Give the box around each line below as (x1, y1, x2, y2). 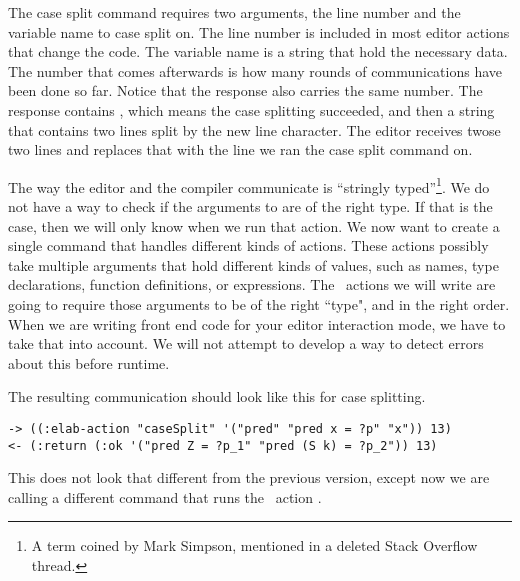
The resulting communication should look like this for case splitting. (8, 386, 426, 407)
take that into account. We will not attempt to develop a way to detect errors (8, 333, 484, 354)
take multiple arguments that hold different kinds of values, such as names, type (8, 254, 499, 275)
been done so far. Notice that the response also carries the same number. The (8, 80, 483, 101)
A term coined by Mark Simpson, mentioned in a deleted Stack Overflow (31, 535, 478, 556)
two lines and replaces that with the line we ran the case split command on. (8, 139, 473, 160)
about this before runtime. (8, 352, 170, 373)
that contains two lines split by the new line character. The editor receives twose (8, 119, 501, 140)
